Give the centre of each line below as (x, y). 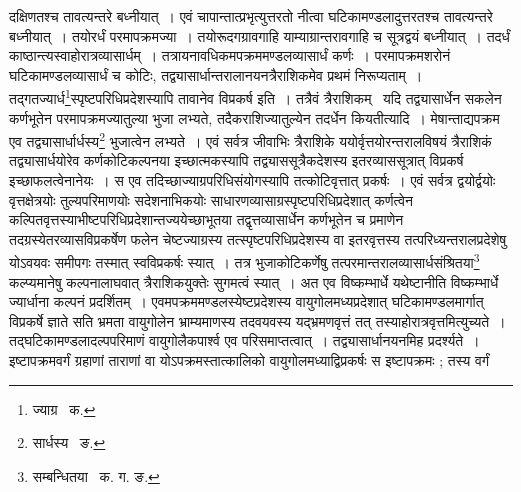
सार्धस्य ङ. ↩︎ (69, 442)
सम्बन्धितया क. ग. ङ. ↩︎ (96, 475)
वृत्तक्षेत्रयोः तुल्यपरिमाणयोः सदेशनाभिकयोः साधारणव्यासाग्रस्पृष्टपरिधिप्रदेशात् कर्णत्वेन (211, 199)
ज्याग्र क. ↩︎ (64, 408)
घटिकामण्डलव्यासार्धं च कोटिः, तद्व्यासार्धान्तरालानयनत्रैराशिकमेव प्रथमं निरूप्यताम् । (216, 74)
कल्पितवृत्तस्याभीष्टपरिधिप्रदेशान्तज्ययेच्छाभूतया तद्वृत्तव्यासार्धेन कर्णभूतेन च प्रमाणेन (206, 219)
